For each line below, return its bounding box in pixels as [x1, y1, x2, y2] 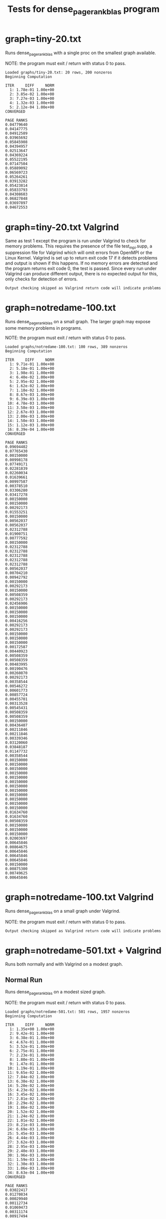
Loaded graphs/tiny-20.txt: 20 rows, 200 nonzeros [5, 70, 112, 75]
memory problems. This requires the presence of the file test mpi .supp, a [5, 243, 153, 251]
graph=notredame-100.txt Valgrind [5, 891, 154, 903]
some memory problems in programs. [5, 325, 83, 331]
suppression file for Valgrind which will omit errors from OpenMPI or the [5, 250, 153, 256]
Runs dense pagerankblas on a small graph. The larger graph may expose [5, 319, 151, 326]
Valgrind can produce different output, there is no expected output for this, [5, 271, 158, 277]
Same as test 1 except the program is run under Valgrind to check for [5, 238, 146, 244]
